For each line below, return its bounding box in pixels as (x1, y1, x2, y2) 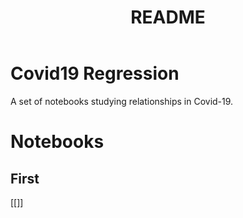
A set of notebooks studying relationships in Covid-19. (10, 95, 234, 107)
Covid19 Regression (10, 62, 180, 85)
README (130, 6, 206, 29)
